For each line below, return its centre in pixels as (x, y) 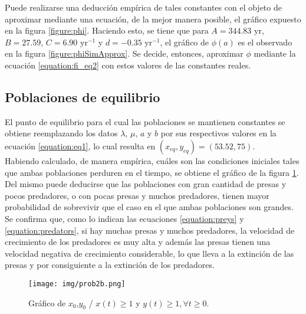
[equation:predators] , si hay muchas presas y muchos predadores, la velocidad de (150, 230)
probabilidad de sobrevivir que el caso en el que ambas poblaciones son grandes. (149, 207)
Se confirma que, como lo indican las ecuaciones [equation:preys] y (124, 218)
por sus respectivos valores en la (218, 133)
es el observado (265, 42)
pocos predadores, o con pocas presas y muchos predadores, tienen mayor (137, 195)
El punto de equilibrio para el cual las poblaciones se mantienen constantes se (145, 121)
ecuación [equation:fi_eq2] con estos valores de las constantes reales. (128, 65)
